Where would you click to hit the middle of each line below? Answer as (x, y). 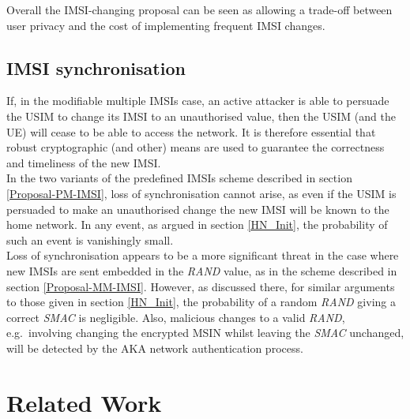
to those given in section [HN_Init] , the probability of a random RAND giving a (201, 302)
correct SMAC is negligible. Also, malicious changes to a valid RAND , (176, 317)
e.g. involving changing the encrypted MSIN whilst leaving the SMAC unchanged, (205, 333)
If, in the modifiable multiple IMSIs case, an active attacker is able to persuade (198, 101)
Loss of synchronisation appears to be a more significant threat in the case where (203, 255)
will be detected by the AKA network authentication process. (155, 348)
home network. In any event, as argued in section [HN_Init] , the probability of (197, 224)
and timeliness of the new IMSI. (84, 162)
